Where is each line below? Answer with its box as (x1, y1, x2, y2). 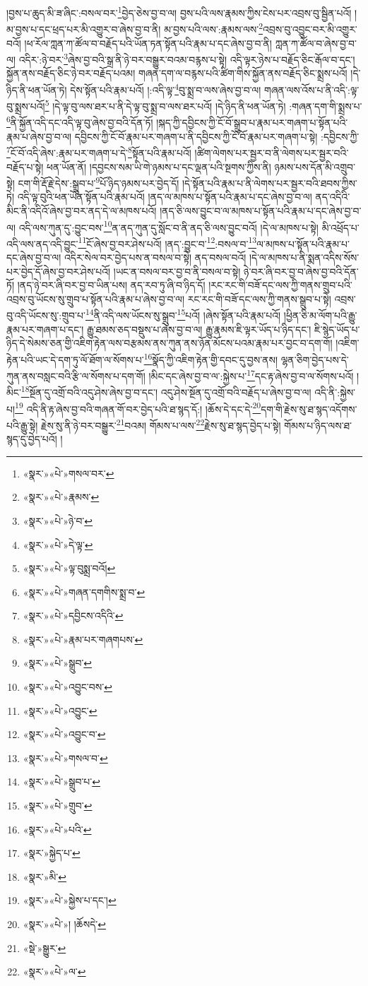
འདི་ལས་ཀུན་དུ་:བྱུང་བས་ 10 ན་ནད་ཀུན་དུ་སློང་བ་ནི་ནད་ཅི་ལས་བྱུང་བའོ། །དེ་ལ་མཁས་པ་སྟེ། (18, 218, 319, 234)
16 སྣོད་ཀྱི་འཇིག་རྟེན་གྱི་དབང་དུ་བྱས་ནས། (143, 350, 278, 367)
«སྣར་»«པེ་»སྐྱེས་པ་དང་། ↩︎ (23, 893, 117, 908)
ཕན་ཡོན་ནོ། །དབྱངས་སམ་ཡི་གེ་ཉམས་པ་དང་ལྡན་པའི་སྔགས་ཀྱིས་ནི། (46, 159, 271, 174)
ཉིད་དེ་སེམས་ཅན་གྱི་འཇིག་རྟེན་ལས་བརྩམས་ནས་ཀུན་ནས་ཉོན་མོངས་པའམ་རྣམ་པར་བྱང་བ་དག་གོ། (6, 335, 333, 350)
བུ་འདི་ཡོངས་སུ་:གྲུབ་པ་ (6, 308, 85, 323)
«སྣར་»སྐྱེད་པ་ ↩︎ (23, 845, 81, 860)
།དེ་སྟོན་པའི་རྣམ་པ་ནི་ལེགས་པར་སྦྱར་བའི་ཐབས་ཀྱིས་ (182, 175, 357, 190)
